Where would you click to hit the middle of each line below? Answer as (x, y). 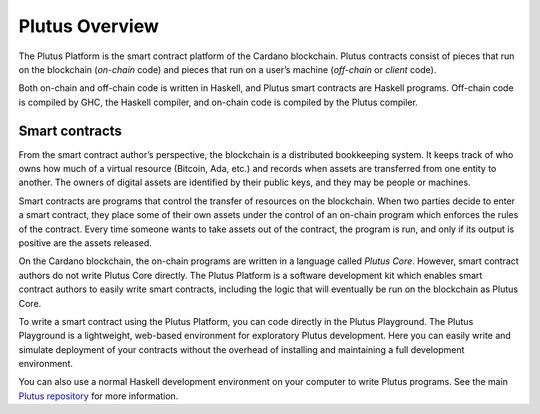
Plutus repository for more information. (98, 396)
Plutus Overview (89, 26)
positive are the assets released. (85, 242)
